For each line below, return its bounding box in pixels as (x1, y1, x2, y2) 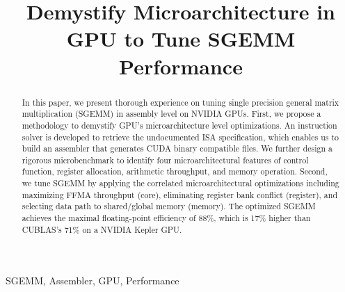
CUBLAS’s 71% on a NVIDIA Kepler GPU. (22, 223, 182, 235)
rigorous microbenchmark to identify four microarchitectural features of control (22, 154, 309, 165)
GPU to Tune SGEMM (66, 24, 296, 53)
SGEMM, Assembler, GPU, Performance (6, 273, 179, 288)
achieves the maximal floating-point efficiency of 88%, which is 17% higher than (22, 212, 311, 224)
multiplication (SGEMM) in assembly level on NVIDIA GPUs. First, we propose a (22, 108, 321, 120)
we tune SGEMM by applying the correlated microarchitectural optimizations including (22, 177, 339, 189)
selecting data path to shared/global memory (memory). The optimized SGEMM (22, 200, 316, 212)
